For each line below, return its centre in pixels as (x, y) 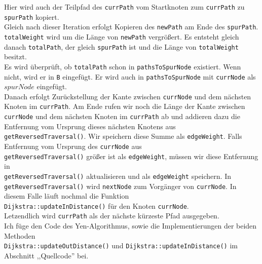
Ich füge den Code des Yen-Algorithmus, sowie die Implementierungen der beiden (130, 226)
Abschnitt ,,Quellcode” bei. (46, 255)
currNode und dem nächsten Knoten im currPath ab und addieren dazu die (122, 116)
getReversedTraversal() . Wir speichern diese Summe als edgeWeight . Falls (123, 136)
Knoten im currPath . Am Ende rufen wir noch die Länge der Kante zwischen (125, 106)
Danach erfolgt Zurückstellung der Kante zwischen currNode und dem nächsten (128, 96)
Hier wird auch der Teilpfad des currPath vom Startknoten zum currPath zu (124, 7)
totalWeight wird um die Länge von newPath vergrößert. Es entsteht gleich (122, 36)
